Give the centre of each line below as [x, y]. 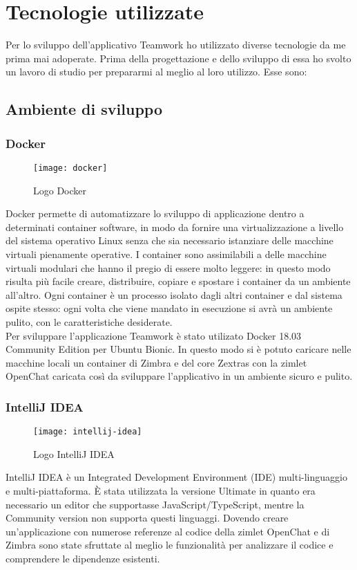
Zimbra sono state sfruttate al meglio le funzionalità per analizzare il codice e [170, 545]
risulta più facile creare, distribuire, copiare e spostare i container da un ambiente [178, 281]
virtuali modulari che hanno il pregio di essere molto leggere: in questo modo [168, 267]
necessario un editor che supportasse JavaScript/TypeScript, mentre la [155, 504]
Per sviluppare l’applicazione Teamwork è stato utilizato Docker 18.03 [154, 335]
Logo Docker [60, 190]
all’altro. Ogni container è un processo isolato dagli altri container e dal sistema [174, 294]
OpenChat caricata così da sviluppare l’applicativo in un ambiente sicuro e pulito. [179, 376]
